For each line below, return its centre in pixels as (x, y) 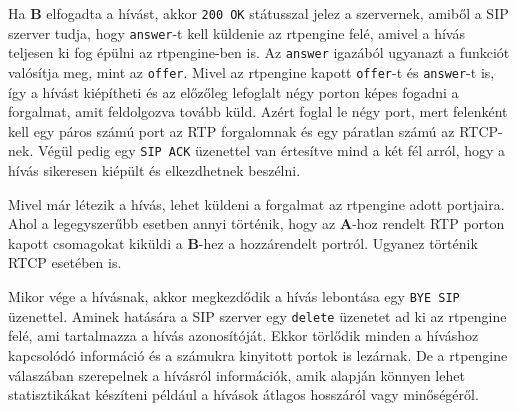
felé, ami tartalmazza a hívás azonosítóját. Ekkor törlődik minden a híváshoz (243, 335)
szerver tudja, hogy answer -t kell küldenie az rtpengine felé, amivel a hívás (236, 32)
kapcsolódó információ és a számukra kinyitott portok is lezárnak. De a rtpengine (258, 354)
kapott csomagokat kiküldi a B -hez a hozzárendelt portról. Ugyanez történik (243, 242)
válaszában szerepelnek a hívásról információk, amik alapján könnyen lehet (236, 374)
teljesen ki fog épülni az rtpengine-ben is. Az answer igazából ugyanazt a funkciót (259, 52)
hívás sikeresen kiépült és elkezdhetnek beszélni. (154, 170)
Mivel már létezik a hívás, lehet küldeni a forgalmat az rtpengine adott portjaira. (256, 203)
